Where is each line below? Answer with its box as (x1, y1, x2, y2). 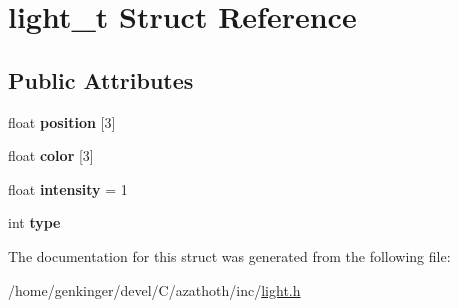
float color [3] (8, 145, 94, 166)
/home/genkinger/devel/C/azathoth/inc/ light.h (8, 279, 301, 300)
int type (8, 212, 61, 233)
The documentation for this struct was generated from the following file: (8, 245, 451, 266)
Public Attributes (8, 64, 194, 95)
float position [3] (8, 111, 116, 132)
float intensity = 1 (8, 178, 128, 199)
